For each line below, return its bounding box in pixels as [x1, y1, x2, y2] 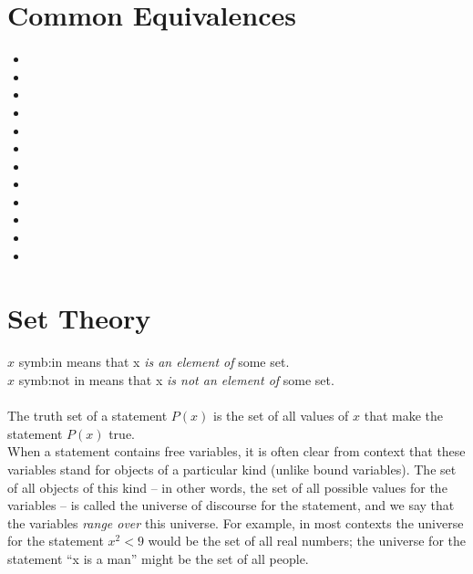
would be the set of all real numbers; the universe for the [148, 531, 466, 550]
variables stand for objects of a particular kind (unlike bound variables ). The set [7, 459, 457, 478]
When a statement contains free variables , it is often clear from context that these [7, 442, 466, 461]
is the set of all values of [213, 406, 349, 425]
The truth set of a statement [7, 406, 168, 425]
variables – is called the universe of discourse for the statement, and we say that [7, 496, 455, 515]
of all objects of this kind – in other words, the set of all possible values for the [7, 477, 447, 496]
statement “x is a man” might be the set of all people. [7, 548, 309, 568]
